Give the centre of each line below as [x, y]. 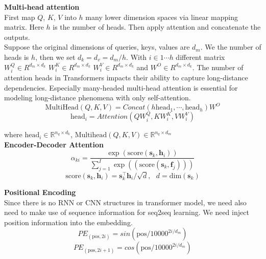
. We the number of [231, 47]
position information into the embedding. [68, 222]
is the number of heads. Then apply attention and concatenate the [157, 27]
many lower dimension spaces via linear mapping [162, 17]
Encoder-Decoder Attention [54, 144]
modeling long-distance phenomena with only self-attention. [98, 98]
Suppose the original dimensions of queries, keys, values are [97, 47]
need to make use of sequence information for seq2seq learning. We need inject [127, 212]
